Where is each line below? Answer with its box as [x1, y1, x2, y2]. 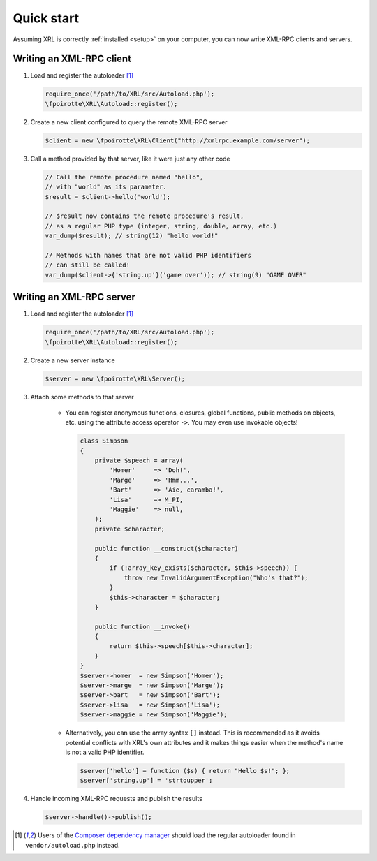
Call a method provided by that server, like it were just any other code [30, 154, 230, 163]
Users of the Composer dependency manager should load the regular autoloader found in [37, 831, 296, 839]
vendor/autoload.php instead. [25, 841, 120, 849]
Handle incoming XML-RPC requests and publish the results [30, 795, 202, 803]
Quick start [13, 10, 80, 26]
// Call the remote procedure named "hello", [45, 173, 204, 181]
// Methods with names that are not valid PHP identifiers [45, 251, 251, 259]
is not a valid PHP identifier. [65, 748, 145, 756]
